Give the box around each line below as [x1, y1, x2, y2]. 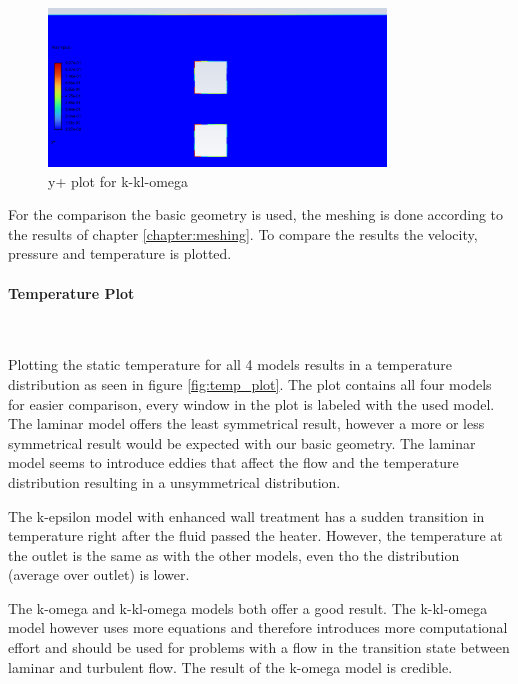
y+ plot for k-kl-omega [48, 170, 189, 191]
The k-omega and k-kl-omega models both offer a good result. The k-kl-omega [8, 597, 488, 618]
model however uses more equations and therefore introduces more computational [8, 617, 508, 638]
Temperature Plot [8, 282, 135, 303]
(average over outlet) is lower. [8, 564, 190, 585]
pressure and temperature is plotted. [8, 243, 232, 264]
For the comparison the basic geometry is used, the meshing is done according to [8, 204, 504, 225]
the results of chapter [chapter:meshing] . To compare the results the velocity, [8, 223, 478, 244]
